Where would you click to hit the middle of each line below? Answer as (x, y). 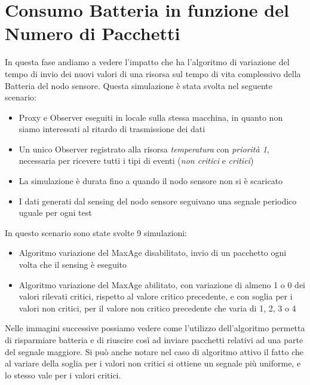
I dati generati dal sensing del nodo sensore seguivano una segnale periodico (158, 201)
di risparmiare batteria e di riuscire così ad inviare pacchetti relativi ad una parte (154, 340)
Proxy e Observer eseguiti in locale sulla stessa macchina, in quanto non (151, 117)
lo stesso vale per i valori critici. (63, 375)
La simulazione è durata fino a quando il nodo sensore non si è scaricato (151, 181)
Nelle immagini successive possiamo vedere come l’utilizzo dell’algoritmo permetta (155, 328)
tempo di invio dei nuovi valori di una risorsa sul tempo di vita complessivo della (153, 73)
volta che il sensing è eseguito (73, 265)
